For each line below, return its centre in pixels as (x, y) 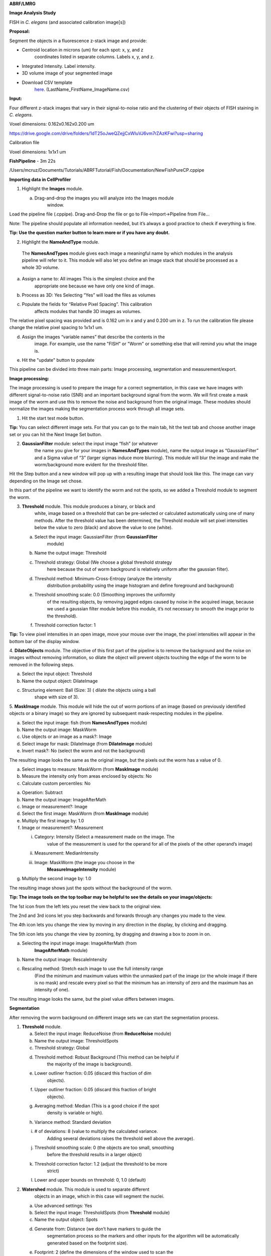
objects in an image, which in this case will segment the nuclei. (99, 1196)
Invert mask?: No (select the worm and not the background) (84, 751)
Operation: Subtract (42, 793)
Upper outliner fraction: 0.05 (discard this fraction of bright (95, 1090)
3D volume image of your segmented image (67, 73)
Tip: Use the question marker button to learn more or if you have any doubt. (90, 233)
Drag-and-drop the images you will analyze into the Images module (104, 198)
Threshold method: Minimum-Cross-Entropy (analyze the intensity (103, 578)
